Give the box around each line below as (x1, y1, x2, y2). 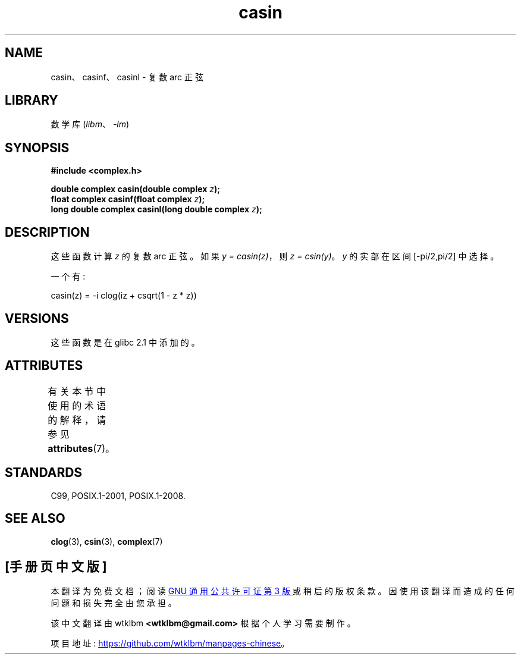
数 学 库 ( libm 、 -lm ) (51, 119, 130, 130)
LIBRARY (5, 93, 58, 108)
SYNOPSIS (5, 140, 70, 155)
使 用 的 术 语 (48, 399, 106, 412)
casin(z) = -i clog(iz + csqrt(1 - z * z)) (51, 290, 197, 301)
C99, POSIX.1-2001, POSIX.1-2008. (51, 490, 186, 501)
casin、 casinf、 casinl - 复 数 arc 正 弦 (51, 71, 203, 82)
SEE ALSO (5, 511, 65, 526)
